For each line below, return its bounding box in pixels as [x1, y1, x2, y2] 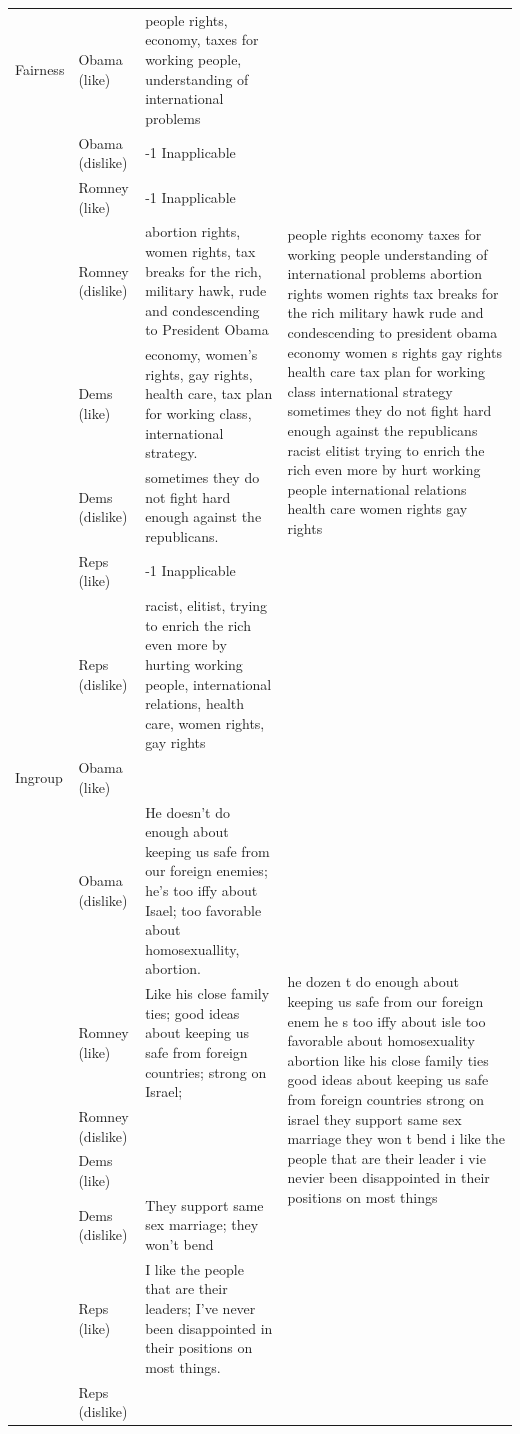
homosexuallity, [145, 938, 240, 959]
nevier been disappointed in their [287, 1167, 490, 1188]
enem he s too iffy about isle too [287, 1010, 486, 1031]
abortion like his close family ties [287, 1049, 489, 1070]
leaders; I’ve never [145, 1298, 256, 1319]
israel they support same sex [287, 1108, 462, 1129]
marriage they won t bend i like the [287, 1128, 505, 1149]
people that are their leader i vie [287, 1147, 486, 1168]
